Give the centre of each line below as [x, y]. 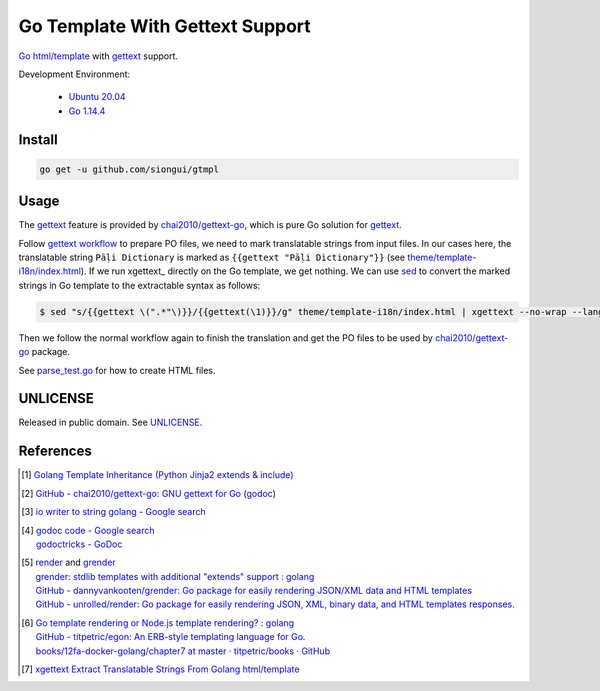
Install [38, 139]
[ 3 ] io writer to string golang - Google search [114, 512]
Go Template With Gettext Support [165, 26]
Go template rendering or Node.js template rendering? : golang [165, 622]
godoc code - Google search [95, 530]
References [55, 451]
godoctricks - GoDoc [79, 544]
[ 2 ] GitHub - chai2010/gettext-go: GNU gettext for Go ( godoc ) [149, 493]
